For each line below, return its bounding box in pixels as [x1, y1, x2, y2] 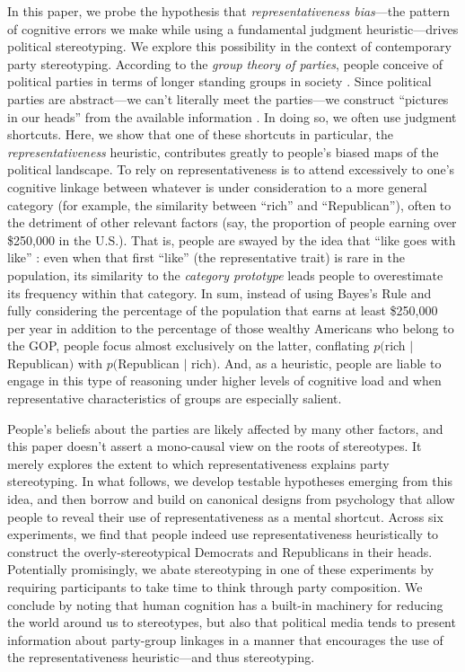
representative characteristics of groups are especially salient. [7, 389, 342, 408]
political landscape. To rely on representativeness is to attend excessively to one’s [7, 160, 455, 179]
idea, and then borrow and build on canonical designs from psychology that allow [7, 490, 455, 508]
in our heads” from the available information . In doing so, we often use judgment [7, 107, 457, 126]
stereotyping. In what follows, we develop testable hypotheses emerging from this [7, 472, 452, 491]
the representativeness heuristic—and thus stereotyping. [7, 648, 315, 667]
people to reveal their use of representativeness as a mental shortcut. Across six [7, 507, 443, 526]
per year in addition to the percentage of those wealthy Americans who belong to [7, 318, 454, 337]
